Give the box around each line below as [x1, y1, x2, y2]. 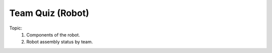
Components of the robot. [26, 31, 80, 37]
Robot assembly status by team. [26, 39, 93, 45]
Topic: [9, 25, 23, 31]
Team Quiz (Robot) [9, 7, 89, 18]
